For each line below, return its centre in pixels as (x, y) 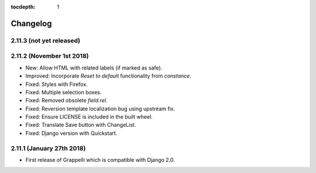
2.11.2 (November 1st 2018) (50, 56)
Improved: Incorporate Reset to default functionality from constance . (108, 76)
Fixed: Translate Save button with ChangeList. (81, 125)
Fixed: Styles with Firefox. (56, 84)
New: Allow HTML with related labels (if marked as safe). (94, 68)
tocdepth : (23, 7)
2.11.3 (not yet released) (46, 40)
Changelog (31, 23)
